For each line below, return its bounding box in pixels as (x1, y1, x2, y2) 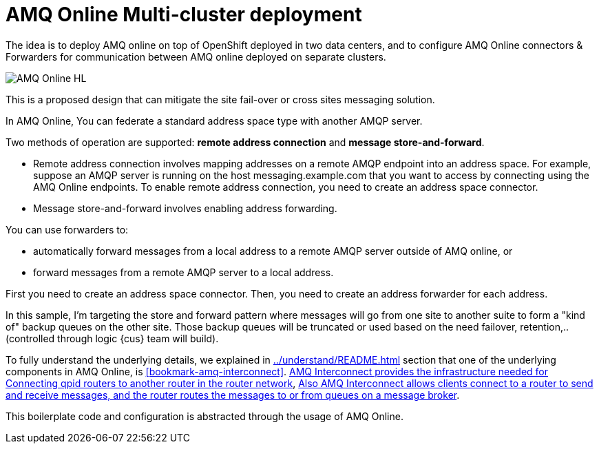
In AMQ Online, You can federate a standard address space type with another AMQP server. (6, 114, 423, 127)
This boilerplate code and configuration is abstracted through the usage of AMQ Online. (6, 410, 403, 422)
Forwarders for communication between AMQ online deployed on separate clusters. (6, 50, 386, 63)
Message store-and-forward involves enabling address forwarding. (33, 202, 337, 214)
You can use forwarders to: (6, 223, 129, 236)
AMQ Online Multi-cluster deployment (6, 3, 362, 26)
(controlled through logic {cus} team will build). (6, 332, 219, 344)
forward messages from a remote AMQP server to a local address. (33, 266, 334, 278)
